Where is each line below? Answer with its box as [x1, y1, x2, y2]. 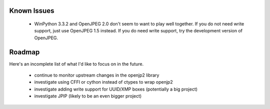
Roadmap [9, 48, 40, 56]
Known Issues [9, 6, 54, 15]
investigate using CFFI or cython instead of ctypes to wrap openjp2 [34, 79, 173, 85]
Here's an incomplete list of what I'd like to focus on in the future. [9, 61, 144, 67]
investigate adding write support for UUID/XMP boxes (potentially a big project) [34, 86, 197, 92]
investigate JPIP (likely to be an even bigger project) [34, 93, 142, 99]
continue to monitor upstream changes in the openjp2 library [34, 72, 159, 78]
